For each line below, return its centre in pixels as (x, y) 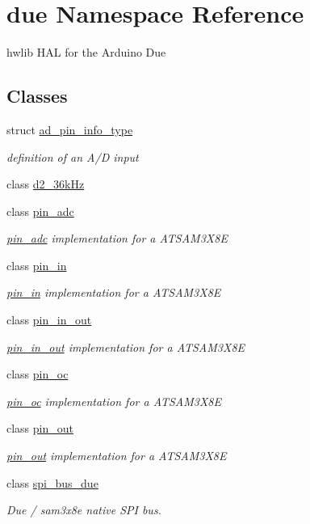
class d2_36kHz (46, 184)
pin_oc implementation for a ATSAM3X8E (114, 401)
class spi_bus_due (52, 482)
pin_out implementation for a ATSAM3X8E (117, 456)
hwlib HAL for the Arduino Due (86, 52)
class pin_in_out (49, 320)
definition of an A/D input (73, 156)
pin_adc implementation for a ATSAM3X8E (117, 238)
